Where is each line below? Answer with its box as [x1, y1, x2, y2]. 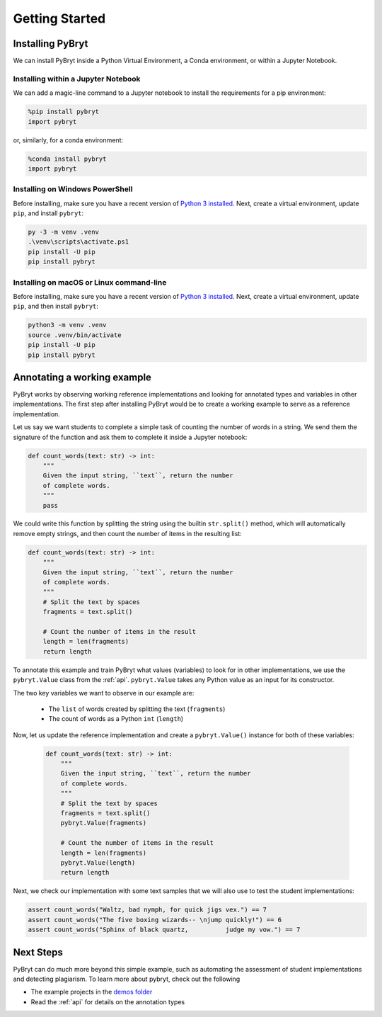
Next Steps [13, 946, 63, 958]
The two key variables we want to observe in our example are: [13, 688, 195, 697]
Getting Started [13, 11, 106, 26]
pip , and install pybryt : [13, 209, 84, 217]
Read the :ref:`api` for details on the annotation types [30, 997, 185, 1006]
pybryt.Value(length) [60, 858, 136, 867]
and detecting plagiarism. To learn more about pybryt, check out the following [13, 975, 241, 984]
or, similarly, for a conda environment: [13, 135, 124, 144]
